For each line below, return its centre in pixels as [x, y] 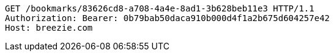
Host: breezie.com [49, 28]
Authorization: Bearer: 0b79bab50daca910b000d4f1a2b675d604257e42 [168, 18]
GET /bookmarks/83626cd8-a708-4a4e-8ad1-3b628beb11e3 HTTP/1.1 [160, 8]
